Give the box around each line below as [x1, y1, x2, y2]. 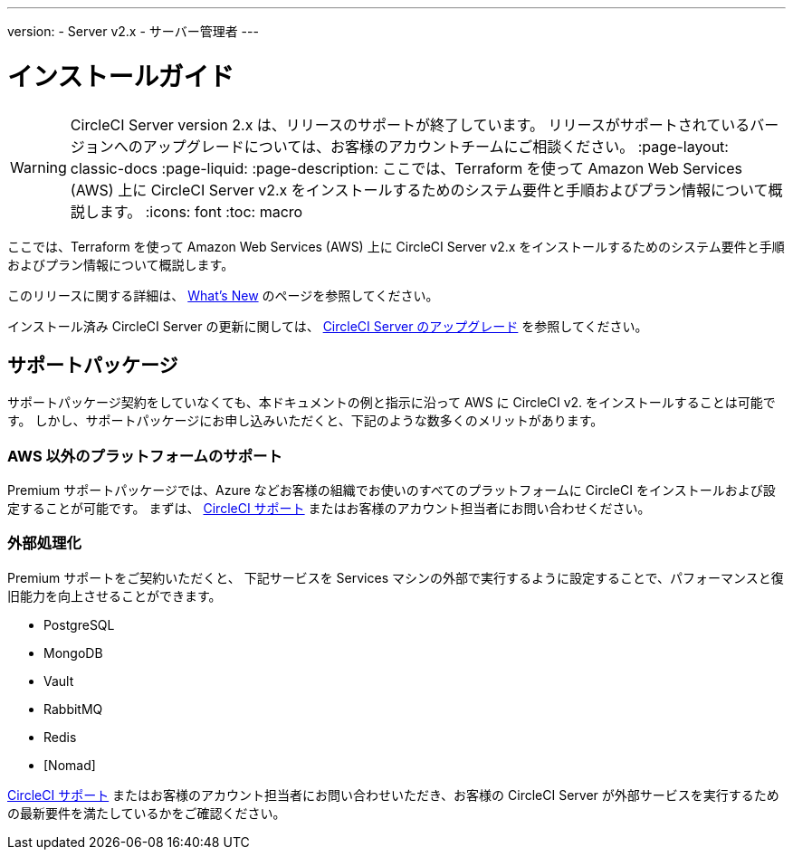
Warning [10, 157, 67, 176]
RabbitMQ [43, 700, 103, 717]
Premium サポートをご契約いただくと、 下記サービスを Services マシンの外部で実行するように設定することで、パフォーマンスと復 [7, 569, 784, 586]
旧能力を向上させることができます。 [7, 587, 222, 604]
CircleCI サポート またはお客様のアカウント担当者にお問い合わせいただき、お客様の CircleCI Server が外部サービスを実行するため [7, 786, 779, 803]
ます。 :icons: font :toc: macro [99, 202, 303, 221]
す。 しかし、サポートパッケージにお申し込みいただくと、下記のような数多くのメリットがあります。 [7, 413, 604, 429]
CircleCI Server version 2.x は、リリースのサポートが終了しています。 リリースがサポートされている [70, 115, 750, 134]
